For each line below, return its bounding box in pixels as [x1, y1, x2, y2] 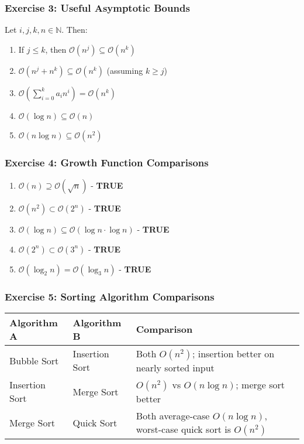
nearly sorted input [136, 360, 215, 374]
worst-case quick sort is [136, 422, 232, 436]
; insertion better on [192, 346, 275, 360]
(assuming [106, 64, 143, 76]
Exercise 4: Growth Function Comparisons [5, 155, 209, 169]
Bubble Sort [9, 353, 59, 367]
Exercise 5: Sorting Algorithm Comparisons [5, 289, 215, 303]
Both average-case [136, 408, 210, 422]
